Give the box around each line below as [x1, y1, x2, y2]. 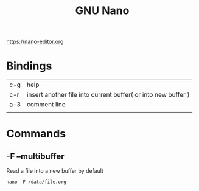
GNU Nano [75, 4, 130, 18]
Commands [6, 127, 66, 141]
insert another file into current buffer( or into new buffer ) [26, 91, 190, 99]
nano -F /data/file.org [6, 179, 67, 186]
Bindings [6, 59, 52, 73]
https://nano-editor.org [6, 38, 64, 46]
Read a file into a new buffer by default [6, 167, 103, 175]
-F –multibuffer [6, 151, 65, 161]
